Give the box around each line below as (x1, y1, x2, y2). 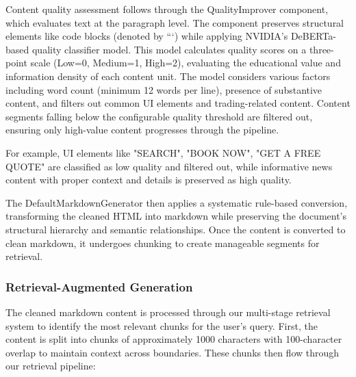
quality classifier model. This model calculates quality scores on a (31, 42, 307, 56)
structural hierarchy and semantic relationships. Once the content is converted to (5, 222, 346, 236)
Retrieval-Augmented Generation (5, 278, 193, 295)
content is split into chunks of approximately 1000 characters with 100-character (5, 332, 342, 346)
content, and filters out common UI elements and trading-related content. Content (5, 96, 351, 110)
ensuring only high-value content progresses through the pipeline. (5, 122, 279, 137)
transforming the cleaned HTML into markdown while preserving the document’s (5, 209, 347, 223)
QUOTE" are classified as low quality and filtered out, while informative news (5, 159, 333, 173)
